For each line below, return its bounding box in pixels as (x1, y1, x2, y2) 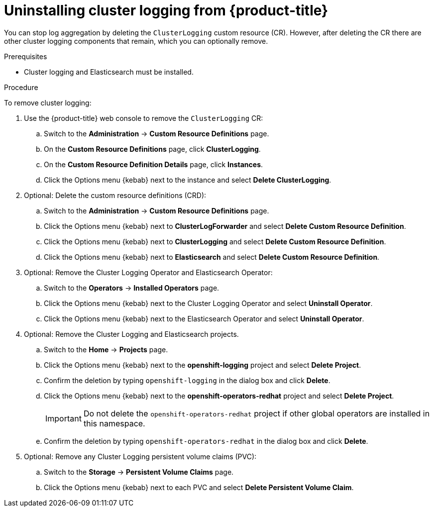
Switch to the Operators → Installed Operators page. (44, 283, 219, 292)
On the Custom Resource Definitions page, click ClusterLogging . (44, 144, 261, 153)
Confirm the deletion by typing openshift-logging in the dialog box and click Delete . (44, 376, 330, 385)
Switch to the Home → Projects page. (44, 345, 168, 354)
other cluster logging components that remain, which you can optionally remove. (4, 36, 268, 45)
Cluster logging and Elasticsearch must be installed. (24, 67, 194, 76)
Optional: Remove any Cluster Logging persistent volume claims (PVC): (24, 452, 257, 461)
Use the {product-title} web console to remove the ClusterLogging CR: (24, 113, 263, 122)
